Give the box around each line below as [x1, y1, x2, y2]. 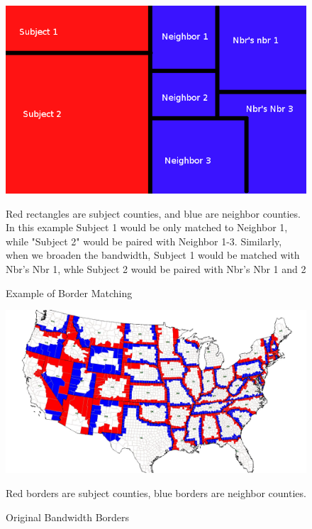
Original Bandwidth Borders [6, 509, 130, 524]
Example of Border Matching [6, 285, 133, 300]
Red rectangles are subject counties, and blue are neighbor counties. [6, 206, 301, 221]
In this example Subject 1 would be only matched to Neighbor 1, [6, 220, 288, 235]
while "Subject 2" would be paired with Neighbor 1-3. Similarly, [6, 233, 282, 248]
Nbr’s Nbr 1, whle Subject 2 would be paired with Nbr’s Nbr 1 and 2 [6, 261, 306, 276]
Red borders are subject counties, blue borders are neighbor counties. [6, 485, 306, 500]
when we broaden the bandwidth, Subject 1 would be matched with [6, 247, 300, 262]
